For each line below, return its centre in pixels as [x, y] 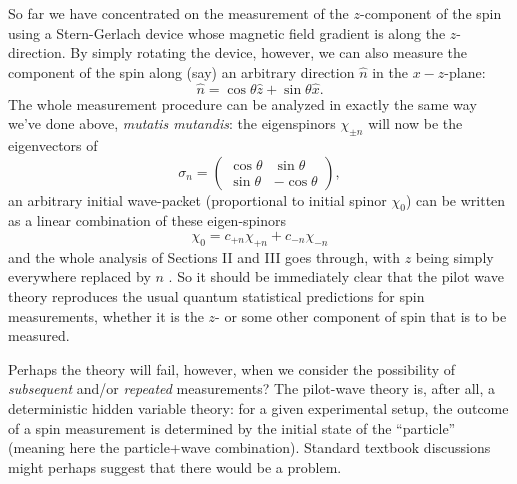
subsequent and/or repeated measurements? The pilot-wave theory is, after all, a [252, 388]
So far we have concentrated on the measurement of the [178, 13]
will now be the [415, 123]
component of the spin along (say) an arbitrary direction [181, 71]
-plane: [465, 71]
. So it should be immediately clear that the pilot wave [336, 276]
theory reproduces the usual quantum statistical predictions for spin [216, 295]
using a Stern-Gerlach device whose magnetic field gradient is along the [227, 32]
